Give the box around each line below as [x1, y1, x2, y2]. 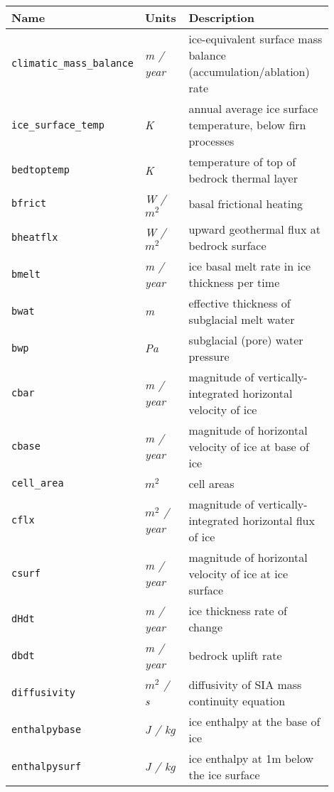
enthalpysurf [11, 760, 82, 772]
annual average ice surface [188, 100, 318, 116]
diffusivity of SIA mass [188, 676, 302, 693]
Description [188, 9, 255, 26]
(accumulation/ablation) [188, 63, 310, 80]
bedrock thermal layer [188, 170, 298, 186]
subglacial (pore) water [188, 331, 303, 348]
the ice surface [188, 766, 260, 783]
